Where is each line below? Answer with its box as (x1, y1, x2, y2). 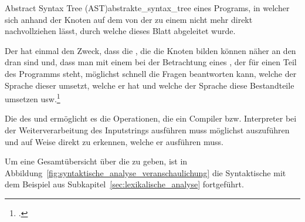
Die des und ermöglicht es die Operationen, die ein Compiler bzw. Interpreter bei (5, 112, 297, 125)
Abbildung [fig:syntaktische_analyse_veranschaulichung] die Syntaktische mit (5, 166, 286, 179)
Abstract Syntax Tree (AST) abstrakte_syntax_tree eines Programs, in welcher (5, 2, 290, 14)
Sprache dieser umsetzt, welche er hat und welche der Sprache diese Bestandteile (5, 79, 294, 91)
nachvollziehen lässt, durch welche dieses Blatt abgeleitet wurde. (5, 25, 236, 37)
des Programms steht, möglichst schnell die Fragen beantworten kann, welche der (5, 67, 297, 79)
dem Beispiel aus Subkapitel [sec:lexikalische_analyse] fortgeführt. (5, 178, 244, 190)
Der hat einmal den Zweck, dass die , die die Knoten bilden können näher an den (5, 44, 296, 56)
